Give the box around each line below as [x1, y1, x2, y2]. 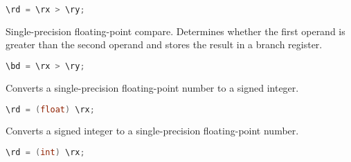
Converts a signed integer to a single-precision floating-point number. [6, 123, 299, 138]
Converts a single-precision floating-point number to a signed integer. [6, 80, 299, 94]
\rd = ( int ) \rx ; [6, 148, 85, 157]
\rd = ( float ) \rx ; [6, 104, 95, 114]
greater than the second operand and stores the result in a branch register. [6, 37, 323, 52]
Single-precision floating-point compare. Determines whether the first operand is [6, 23, 345, 38]
